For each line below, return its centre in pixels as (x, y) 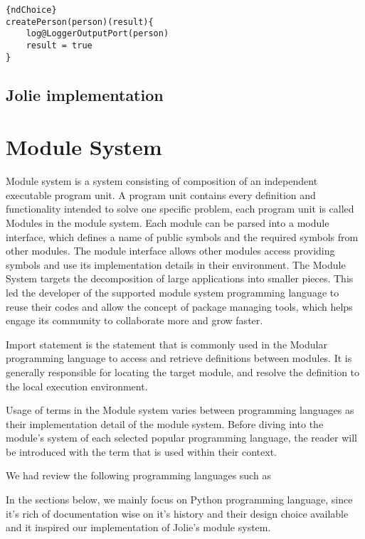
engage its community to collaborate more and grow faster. (134, 320)
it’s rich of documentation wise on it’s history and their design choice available (177, 513)
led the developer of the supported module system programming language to (173, 292)
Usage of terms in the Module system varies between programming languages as (180, 410)
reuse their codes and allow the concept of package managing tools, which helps (179, 306)
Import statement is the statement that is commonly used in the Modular (166, 344)
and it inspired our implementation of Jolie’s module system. (138, 527)
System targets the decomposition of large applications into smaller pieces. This (180, 278)
